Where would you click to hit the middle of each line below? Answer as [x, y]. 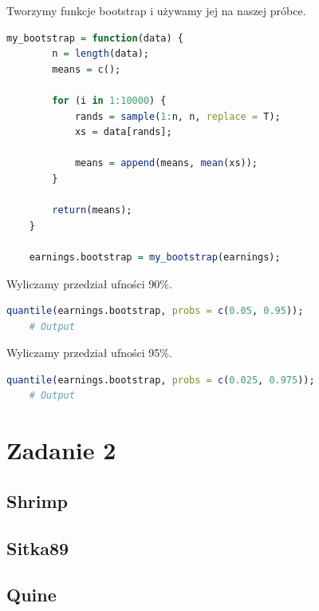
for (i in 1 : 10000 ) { [109, 100]
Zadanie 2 [61, 450]
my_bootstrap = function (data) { [95, 38]
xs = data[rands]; [123, 132]
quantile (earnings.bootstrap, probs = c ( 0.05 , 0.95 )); [155, 311]
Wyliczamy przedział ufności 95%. [89, 353]
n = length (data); [101, 54]
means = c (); [87, 69]
